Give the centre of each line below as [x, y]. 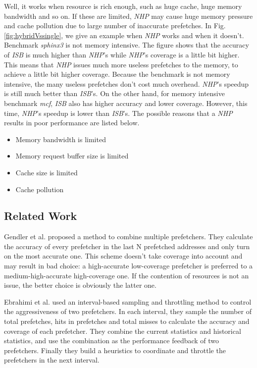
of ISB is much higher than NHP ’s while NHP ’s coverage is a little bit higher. [122, 54]
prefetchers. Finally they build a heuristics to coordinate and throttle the [115, 350]
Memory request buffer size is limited [72, 156]
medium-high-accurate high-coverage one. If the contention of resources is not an [127, 275]
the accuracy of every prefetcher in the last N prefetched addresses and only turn [127, 246]
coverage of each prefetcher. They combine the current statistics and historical [123, 331]
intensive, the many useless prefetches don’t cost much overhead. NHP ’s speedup [127, 83]
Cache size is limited [47, 172]
